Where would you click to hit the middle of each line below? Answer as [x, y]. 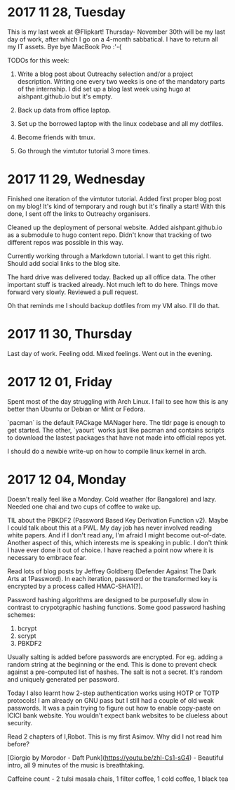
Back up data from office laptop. [64, 110]
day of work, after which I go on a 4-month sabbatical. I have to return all [113, 39]
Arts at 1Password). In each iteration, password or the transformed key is [112, 578]
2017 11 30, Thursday [70, 334]
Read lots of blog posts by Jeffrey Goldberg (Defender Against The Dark [112, 571]
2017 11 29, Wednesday [76, 179]
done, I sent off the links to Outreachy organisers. [79, 214]
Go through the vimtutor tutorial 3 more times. [84, 151]
